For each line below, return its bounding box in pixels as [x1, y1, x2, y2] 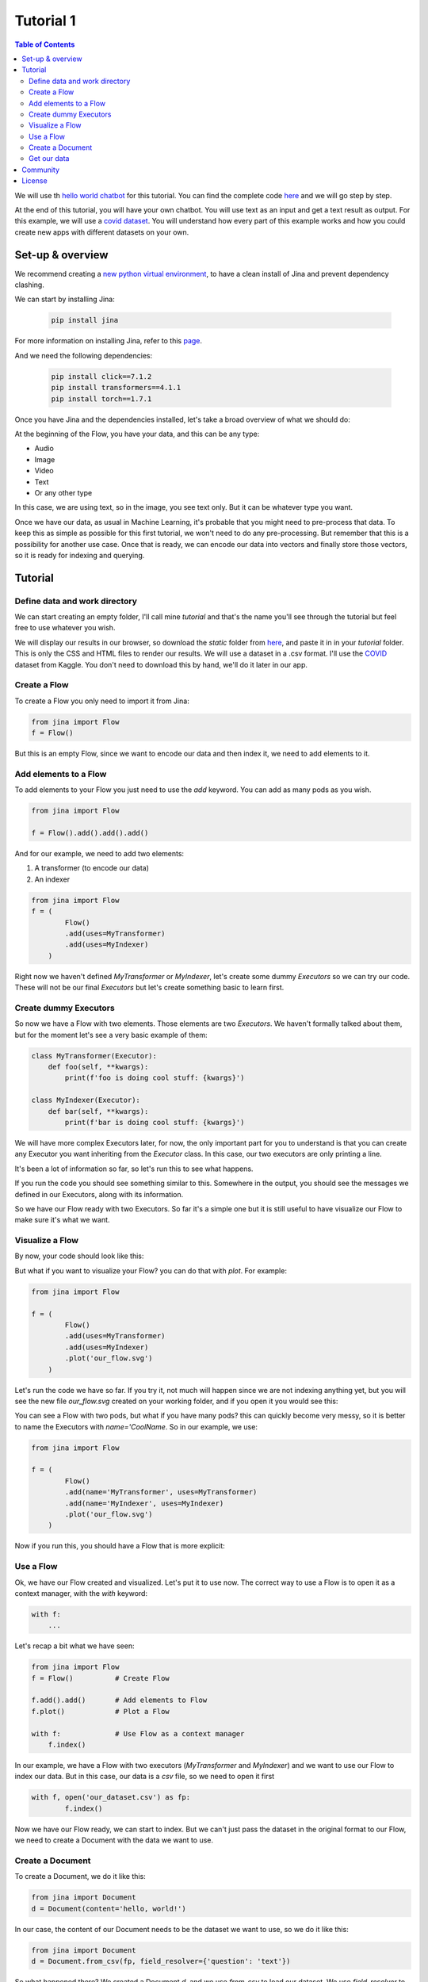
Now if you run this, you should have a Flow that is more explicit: [14, 1541, 225, 1551]
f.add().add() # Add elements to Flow [31, 1696, 208, 1705]
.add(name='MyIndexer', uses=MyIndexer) [64, 1498, 224, 1508]
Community [21, 165, 59, 174]
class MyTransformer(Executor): [31, 1051, 158, 1060]
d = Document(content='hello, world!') [31, 1904, 186, 1913]
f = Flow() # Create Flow [31, 1674, 170, 1682]
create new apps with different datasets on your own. [14, 227, 189, 237]
